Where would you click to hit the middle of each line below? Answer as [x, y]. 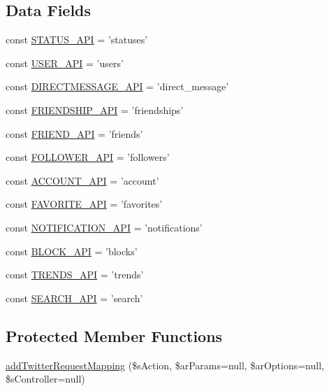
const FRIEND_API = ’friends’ [74, 133]
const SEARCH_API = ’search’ [74, 298]
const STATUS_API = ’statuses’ [77, 40]
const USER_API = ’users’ [65, 63]
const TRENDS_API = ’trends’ [75, 275]
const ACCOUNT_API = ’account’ [82, 180]
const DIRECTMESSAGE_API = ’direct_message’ [117, 86]
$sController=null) [45, 379]
